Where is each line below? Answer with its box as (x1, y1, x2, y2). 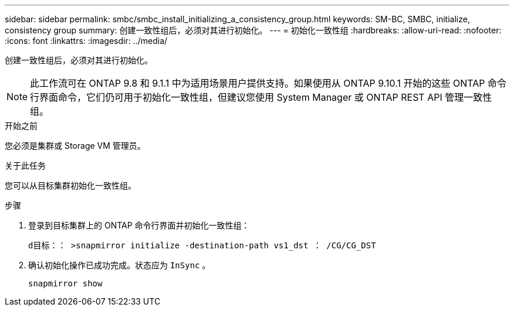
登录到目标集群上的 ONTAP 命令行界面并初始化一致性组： (28, 220, 250, 230)
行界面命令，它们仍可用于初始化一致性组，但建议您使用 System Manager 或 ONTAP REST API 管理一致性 (30, 91, 492, 103)
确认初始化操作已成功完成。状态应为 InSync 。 (28, 260, 211, 270)
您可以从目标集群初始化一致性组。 (5, 180, 136, 190)
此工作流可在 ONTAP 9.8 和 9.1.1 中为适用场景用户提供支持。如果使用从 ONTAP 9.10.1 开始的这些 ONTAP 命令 (30, 77, 506, 89)
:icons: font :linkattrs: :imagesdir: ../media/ (5, 36, 168, 46)
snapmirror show (28, 279, 103, 288)
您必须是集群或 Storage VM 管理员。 (5, 141, 146, 151)
